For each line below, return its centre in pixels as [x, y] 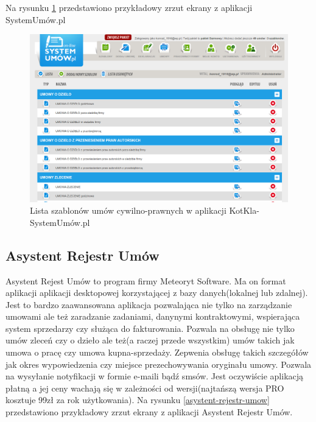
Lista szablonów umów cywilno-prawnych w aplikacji [128, 210]
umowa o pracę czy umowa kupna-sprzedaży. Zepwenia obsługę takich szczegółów [157, 352]
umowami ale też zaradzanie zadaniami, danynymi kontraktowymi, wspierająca [153, 316]
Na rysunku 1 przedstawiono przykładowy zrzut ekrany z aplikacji [129, 7]
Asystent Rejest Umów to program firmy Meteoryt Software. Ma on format [146, 280]
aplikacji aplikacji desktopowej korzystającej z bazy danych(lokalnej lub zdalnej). [157, 293]
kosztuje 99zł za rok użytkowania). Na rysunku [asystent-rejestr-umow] [138, 400]
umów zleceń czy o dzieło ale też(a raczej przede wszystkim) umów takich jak [150, 340]
